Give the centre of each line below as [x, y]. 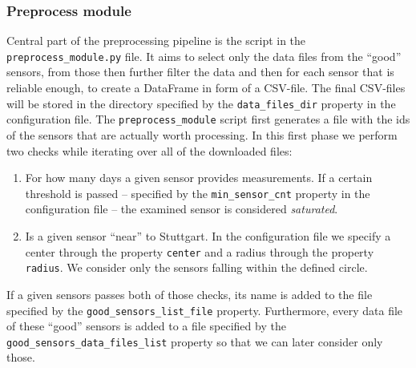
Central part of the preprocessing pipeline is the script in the [156, 40]
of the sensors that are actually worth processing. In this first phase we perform [202, 134]
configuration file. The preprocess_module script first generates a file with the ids [208, 119]
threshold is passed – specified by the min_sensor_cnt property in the [198, 193]
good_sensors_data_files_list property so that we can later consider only [195, 341]
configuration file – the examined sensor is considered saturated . [182, 209]
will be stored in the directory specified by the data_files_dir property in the [201, 103]
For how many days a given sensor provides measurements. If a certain [199, 178]
